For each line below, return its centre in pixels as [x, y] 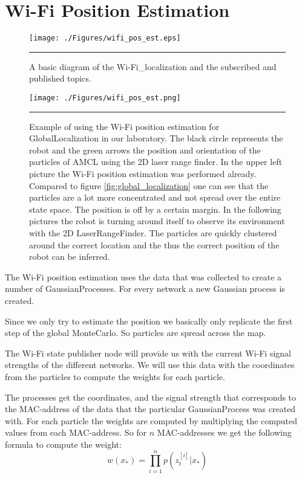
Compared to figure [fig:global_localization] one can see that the [149, 185]
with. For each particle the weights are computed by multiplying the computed [151, 420]
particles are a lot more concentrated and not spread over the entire [155, 197]
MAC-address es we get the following [224, 432]
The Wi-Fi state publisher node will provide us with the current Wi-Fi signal [148, 353]
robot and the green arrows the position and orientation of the [145, 150]
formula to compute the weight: [63, 444]
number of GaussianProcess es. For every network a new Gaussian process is [145, 289]
